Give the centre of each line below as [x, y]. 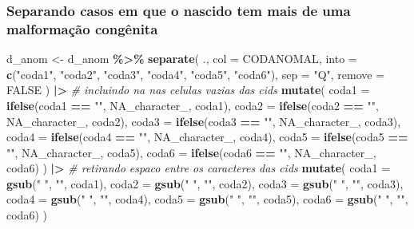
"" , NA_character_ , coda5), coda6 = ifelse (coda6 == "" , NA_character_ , [191, 152]
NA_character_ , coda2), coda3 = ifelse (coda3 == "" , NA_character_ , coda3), [204, 121]
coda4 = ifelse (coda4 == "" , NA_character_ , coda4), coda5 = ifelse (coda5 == [207, 137]
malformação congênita [82, 28]
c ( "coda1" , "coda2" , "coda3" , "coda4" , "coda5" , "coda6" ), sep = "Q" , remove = [196, 74]
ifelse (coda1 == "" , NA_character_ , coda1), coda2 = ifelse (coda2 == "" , [193, 105]
